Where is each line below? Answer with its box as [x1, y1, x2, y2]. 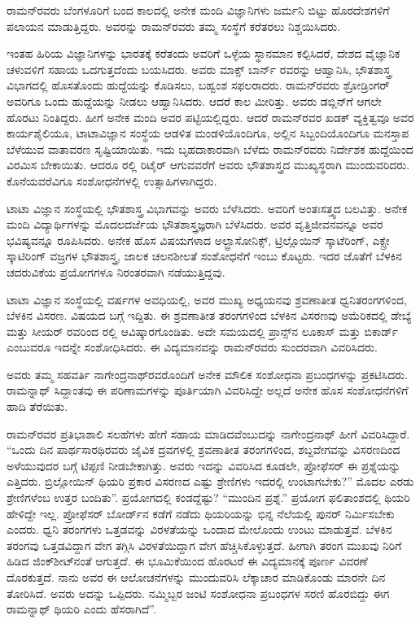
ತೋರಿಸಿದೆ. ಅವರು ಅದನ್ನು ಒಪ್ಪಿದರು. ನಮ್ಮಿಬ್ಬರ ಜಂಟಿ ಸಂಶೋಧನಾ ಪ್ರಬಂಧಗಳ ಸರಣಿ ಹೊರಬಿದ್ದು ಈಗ [7, 584, 390, 601]
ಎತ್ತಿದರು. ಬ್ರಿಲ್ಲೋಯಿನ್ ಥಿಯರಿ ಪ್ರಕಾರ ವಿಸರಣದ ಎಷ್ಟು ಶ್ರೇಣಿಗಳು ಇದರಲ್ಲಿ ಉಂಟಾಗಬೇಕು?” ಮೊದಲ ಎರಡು [7, 473, 414, 490]
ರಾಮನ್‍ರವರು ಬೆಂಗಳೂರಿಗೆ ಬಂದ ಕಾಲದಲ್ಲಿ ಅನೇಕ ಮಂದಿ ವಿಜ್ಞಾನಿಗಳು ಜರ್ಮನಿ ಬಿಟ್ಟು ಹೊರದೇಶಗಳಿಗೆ [7, 2, 390, 18]
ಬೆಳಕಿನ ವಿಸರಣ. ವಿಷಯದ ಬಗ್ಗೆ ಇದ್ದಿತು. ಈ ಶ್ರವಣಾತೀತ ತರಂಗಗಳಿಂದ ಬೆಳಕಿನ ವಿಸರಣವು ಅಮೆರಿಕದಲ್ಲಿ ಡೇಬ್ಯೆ [7, 307, 412, 324]
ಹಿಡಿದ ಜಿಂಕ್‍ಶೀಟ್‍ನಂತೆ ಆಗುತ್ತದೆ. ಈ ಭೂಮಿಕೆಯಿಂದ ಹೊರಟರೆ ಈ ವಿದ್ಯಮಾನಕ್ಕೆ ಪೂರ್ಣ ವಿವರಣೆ [7, 552, 368, 569]
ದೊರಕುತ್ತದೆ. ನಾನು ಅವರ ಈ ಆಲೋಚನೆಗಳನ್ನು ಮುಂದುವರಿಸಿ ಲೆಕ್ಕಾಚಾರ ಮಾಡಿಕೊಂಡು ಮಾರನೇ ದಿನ [7, 569, 386, 585]
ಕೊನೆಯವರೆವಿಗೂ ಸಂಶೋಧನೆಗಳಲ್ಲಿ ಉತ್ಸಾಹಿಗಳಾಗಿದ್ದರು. [7, 172, 217, 189]
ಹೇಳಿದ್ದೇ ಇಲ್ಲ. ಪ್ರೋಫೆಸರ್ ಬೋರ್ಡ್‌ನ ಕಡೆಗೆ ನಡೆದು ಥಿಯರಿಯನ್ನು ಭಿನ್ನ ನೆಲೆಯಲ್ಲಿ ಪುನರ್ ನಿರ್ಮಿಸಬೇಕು [7, 504, 395, 521]
